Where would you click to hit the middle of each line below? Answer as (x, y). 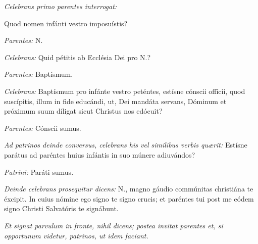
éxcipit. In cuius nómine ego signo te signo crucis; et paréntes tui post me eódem (129, 198)
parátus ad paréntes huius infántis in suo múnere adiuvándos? (100, 154)
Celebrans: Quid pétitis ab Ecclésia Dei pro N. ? (78, 57)
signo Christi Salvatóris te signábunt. (61, 208)
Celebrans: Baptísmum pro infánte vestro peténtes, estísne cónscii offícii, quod (125, 91)
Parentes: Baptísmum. (39, 74)
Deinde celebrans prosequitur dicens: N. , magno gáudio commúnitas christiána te (129, 189)
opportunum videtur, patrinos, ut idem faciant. (76, 235)
